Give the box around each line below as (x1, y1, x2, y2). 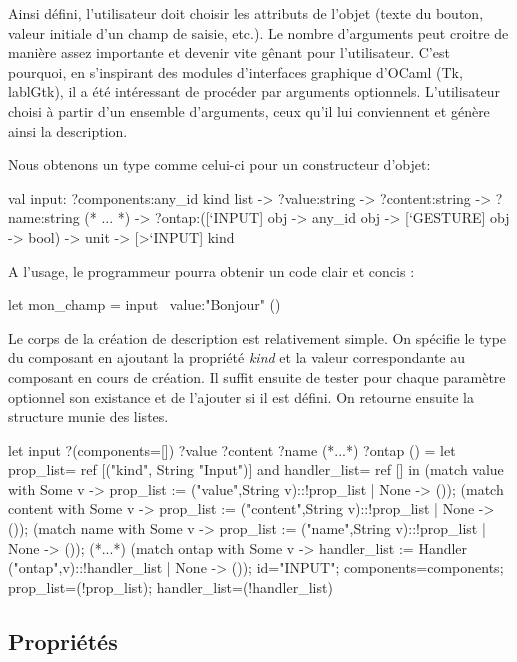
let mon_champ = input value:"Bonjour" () (8, 294, 281, 315)
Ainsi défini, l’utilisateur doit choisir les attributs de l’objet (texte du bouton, (8, 3, 484, 23)
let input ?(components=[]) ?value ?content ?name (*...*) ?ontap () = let (8, 439, 456, 460)
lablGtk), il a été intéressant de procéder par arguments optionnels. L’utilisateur (8, 81, 501, 102)
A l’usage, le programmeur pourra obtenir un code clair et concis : (8, 260, 415, 281)
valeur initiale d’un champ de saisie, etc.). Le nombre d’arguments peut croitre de (8, 22, 509, 43)
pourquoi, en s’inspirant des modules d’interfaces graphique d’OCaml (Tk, (8, 61, 463, 82)
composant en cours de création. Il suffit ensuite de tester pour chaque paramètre (8, 366, 506, 387)
